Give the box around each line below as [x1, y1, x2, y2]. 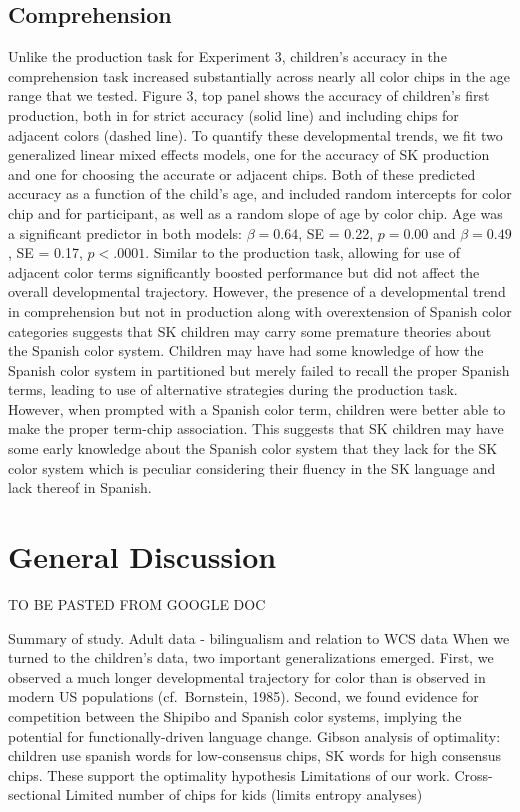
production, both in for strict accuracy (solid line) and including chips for [8, 104, 459, 125]
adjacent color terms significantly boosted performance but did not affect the [8, 261, 480, 282]
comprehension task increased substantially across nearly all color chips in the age [8, 65, 511, 86]
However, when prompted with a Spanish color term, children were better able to [8, 398, 506, 419]
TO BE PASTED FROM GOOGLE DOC [8, 593, 266, 614]
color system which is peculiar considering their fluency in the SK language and [8, 457, 496, 478]
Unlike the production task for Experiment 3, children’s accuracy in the [8, 46, 447, 67]
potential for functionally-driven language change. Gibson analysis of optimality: [8, 725, 501, 746]
